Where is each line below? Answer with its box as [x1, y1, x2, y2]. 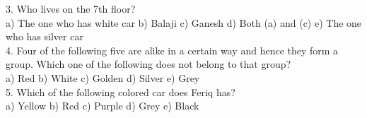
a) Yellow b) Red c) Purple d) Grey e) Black [6, 98, 199, 113]
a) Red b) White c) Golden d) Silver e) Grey [6, 70, 200, 85]
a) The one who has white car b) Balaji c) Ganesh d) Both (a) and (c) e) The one [6, 15, 362, 30]
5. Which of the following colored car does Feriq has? [6, 84, 235, 99]
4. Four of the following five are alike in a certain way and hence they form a [6, 42, 339, 57]
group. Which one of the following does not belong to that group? [6, 57, 291, 71]
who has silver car [6, 29, 83, 44]
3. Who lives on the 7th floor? [6, 1, 136, 16]
